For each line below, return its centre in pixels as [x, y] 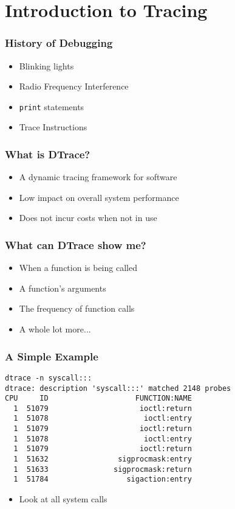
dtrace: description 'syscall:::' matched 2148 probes [118, 388]
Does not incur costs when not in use [88, 218]
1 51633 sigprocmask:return [103, 469]
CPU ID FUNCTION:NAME [98, 398]
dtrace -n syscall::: [49, 378]
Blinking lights [46, 65]
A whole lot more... [55, 329]
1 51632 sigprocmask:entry [103, 459]
